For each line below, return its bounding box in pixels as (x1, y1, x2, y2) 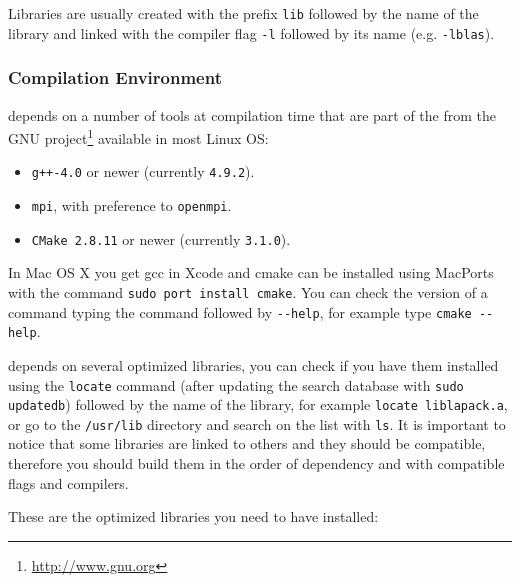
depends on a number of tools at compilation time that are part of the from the (8, 104, 496, 125)
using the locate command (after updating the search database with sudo (8, 374, 464, 395)
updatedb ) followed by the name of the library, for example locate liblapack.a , (8, 394, 508, 415)
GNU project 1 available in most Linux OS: (8, 125, 269, 148)
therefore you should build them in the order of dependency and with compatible (8, 453, 505, 474)
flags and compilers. (8, 472, 129, 493)
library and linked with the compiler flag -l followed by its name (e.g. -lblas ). (8, 22, 495, 43)
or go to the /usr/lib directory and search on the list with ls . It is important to (8, 413, 506, 434)
